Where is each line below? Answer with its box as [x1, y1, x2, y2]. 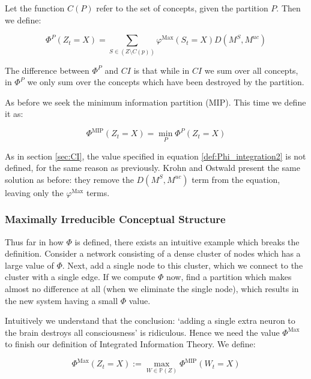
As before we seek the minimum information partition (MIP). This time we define [5, 95, 306, 108]
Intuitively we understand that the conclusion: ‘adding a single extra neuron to [5, 314, 295, 327]
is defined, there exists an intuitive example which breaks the [74, 235, 300, 248]
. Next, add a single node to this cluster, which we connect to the [62, 258, 303, 271]
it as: [5, 107, 23, 120]
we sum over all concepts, [204, 64, 298, 76]
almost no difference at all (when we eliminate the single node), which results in [5, 282, 299, 294]
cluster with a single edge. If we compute [5, 270, 155, 283]
